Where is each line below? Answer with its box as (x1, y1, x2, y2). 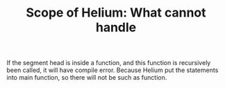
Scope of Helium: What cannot (26, 5, 206, 21)
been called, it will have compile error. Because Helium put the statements (6, 66, 219, 74)
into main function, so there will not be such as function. (6, 73, 167, 82)
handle (95, 19, 137, 35)
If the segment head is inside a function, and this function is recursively (6, 59, 211, 67)
